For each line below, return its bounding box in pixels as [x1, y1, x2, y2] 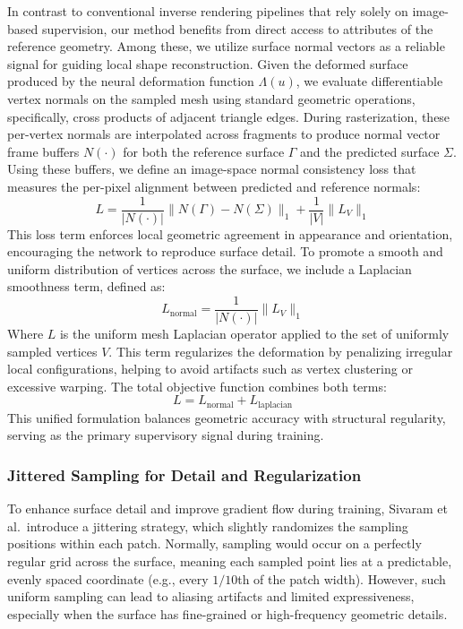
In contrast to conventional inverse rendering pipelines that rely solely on [7, 2, 408, 20]
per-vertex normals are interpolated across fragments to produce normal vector [7, 125, 441, 143]
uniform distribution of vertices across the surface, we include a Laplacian [7, 259, 412, 278]
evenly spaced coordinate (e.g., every [7, 569, 209, 588]
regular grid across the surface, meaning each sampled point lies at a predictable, [7, 552, 452, 571]
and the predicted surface [300, 142, 440, 160]
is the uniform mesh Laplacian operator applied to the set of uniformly [59, 324, 450, 343]
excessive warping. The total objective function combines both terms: [7, 376, 387, 395]
